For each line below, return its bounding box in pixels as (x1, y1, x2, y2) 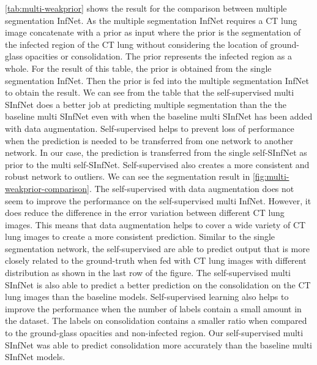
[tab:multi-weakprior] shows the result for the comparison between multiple (5, 2, 287, 14)
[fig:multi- (252, 170, 289, 183)
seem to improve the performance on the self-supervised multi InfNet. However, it (5, 194, 311, 207)
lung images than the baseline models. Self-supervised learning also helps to (5, 290, 289, 303)
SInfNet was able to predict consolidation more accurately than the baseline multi (5, 338, 313, 351)
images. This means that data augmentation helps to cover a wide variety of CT (5, 218, 306, 231)
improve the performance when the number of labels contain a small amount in (5, 302, 302, 315)
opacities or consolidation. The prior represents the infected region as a (25, 50, 292, 63)
